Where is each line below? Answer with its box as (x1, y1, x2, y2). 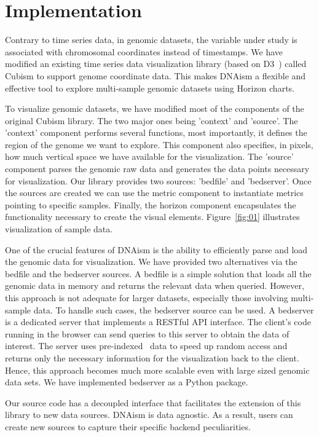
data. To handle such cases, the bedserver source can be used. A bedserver (33, 303, 314, 316)
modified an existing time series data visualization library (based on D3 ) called (5, 57, 307, 70)
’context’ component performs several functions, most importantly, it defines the (5, 126, 307, 139)
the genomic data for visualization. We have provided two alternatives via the (5, 255, 297, 268)
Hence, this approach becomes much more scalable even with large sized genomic (5, 363, 310, 376)
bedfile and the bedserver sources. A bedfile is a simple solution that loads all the (5, 267, 312, 280)
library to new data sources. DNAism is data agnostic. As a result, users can (5, 408, 293, 421)
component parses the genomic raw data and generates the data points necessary (5, 162, 310, 175)
